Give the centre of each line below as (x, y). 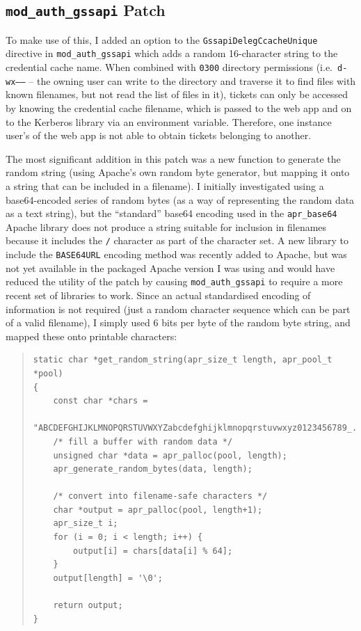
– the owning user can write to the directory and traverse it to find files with (192, 80)
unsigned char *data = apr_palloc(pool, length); (170, 455)
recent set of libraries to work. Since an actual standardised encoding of (158, 295)
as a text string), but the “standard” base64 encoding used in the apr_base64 (171, 213)
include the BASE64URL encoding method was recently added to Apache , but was (176, 254)
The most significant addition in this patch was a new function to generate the (173, 158)
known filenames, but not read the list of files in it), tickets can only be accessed (177, 94)
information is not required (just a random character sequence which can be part (178, 309)
